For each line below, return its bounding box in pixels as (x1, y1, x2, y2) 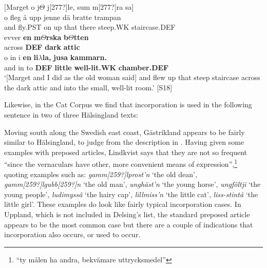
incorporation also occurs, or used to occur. (4, 229, 141, 240)
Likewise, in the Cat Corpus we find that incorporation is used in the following (4, 99, 252, 110)
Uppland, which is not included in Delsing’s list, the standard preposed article (4, 208, 250, 219)
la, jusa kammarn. (42, 51, 107, 62)
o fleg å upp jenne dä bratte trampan (4, 11, 121, 22)
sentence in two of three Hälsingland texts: (4, 109, 138, 120)
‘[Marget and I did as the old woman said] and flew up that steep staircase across (4, 72, 260, 83)
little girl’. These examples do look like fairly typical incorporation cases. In (4, 199, 241, 209)
